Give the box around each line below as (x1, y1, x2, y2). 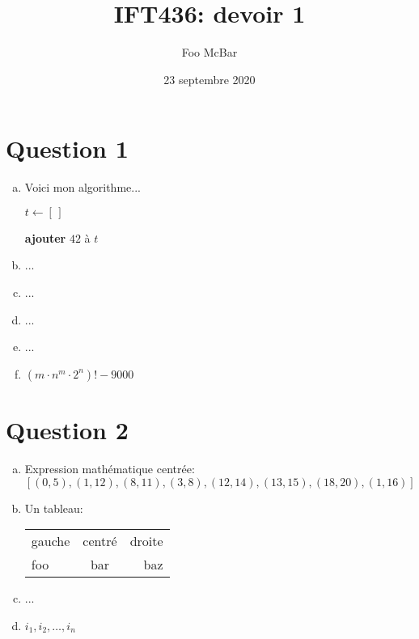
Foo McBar (181, 44, 238, 61)
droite (129, 531, 163, 551)
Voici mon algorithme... (24, 179, 141, 196)
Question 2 (6, 413, 129, 446)
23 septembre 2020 (163, 70, 256, 87)
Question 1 (6, 132, 129, 165)
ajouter (24, 229, 66, 246)
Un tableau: (24, 499, 83, 516)
